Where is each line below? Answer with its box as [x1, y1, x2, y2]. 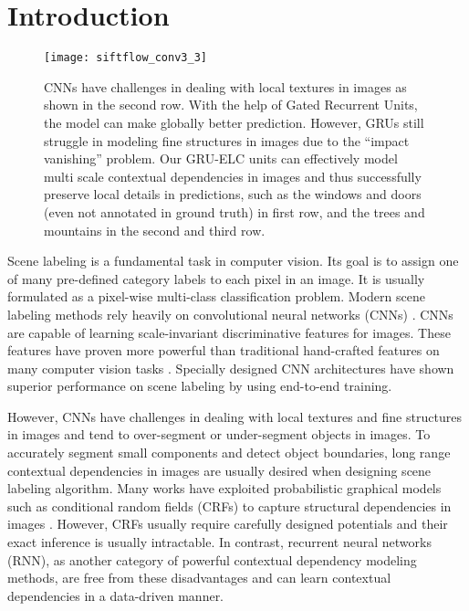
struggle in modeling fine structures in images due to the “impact [44, 131, 410, 150]
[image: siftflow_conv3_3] [44, 51, 207, 65]
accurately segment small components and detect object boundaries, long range [7, 443, 451, 462]
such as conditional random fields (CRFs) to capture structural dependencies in [7, 496, 452, 515]
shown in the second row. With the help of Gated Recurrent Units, [44, 95, 418, 114]
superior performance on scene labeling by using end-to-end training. [7, 376, 392, 395]
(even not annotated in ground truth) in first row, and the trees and [44, 202, 425, 221]
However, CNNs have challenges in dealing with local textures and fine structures [7, 406, 462, 426]
